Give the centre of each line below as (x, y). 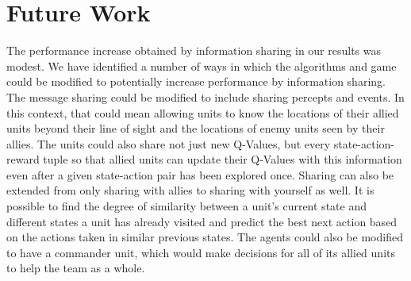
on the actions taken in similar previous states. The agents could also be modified (205, 237)
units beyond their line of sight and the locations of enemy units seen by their (196, 128)
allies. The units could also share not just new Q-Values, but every (169, 143)
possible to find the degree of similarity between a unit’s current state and (186, 206)
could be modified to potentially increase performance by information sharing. (196, 81)
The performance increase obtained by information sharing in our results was (194, 50)
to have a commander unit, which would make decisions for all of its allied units (201, 252)
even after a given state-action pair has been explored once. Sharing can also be (200, 174)
